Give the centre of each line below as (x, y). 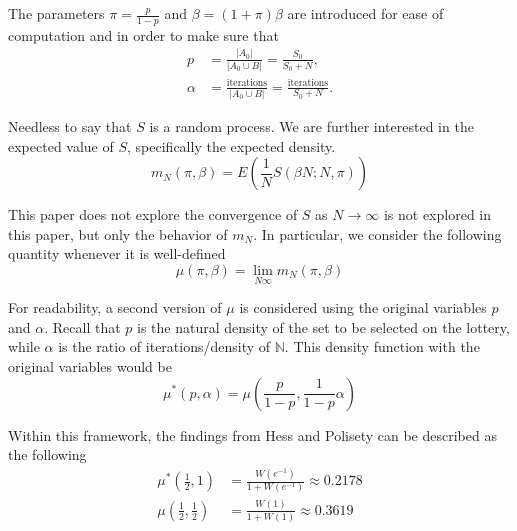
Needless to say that (70, 125)
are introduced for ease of (365, 13)
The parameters (56, 13)
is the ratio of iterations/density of (164, 346)
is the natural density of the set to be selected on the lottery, (323, 326)
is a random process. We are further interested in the (311, 125)
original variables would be (90, 365)
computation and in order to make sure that (143, 34)
